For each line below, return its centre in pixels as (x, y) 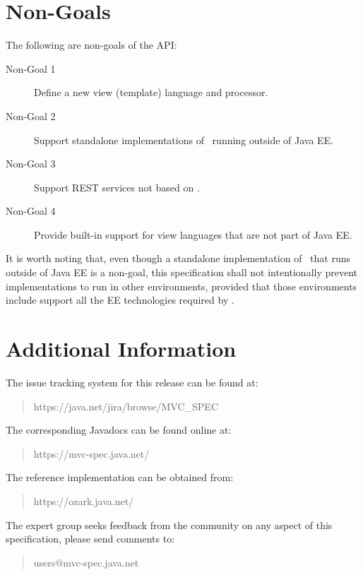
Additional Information (121, 349)
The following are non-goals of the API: (91, 45)
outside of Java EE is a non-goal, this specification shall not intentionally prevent (182, 272)
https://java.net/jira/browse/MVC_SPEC (126, 406)
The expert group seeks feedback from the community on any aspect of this (169, 524)
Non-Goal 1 (31, 68)
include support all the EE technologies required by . (120, 300)
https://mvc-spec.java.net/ (91, 453)
